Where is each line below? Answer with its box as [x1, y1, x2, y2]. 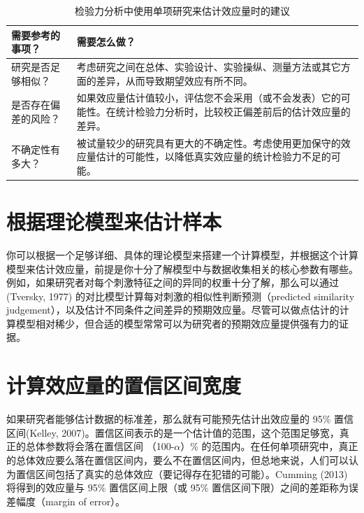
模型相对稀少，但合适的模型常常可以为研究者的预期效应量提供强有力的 [15, 316, 339, 330]
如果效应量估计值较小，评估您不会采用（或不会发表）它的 [76, 90, 341, 105]
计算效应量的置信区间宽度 [6, 371, 242, 400]
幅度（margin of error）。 [15, 493, 126, 508]
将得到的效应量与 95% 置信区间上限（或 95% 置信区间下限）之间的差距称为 [6, 480, 349, 495]
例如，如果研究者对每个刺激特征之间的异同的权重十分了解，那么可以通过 [6, 275, 339, 290]
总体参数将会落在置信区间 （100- [25, 439, 175, 454]
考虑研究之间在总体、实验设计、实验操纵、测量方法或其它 [76, 59, 341, 74]
